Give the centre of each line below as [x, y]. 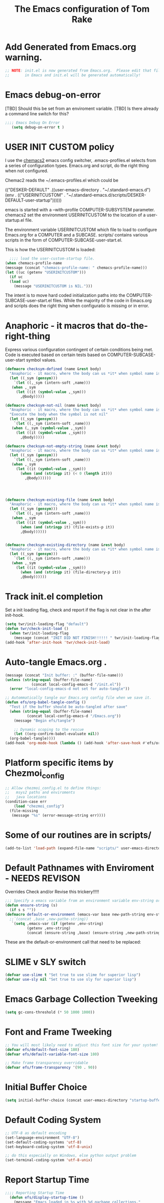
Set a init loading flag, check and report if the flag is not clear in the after [78, 610]
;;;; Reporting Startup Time [35, 1193]
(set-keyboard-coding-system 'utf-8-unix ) [49, 1147]
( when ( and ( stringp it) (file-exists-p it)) [67, 527]
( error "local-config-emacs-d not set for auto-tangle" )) [70, 689]
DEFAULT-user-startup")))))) [33, 200]
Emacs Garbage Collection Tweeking [81, 999]
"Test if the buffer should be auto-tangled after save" [69, 707]
